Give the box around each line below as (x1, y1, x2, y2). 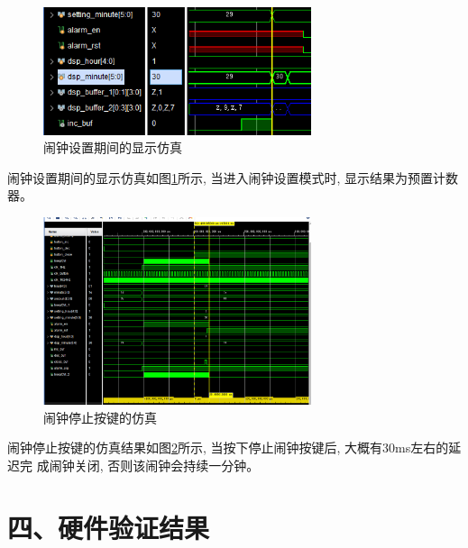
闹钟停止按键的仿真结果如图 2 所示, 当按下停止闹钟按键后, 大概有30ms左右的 (7, 438, 449, 457)
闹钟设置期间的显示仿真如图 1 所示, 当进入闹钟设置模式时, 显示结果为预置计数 (7, 168, 459, 187)
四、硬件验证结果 (7, 508, 210, 545)
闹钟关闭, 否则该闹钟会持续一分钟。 (49, 455, 260, 474)
